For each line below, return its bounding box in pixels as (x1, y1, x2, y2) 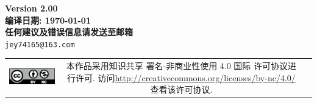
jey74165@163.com (5, 40, 75, 49)
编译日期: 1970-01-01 (5, 13, 91, 26)
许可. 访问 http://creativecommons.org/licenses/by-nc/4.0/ (76, 71, 296, 84)
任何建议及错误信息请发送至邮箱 (5, 25, 133, 38)
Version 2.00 (5, 2, 58, 14)
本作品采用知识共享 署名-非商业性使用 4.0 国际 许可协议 (66, 59, 288, 72)
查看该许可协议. (150, 83, 213, 96)
